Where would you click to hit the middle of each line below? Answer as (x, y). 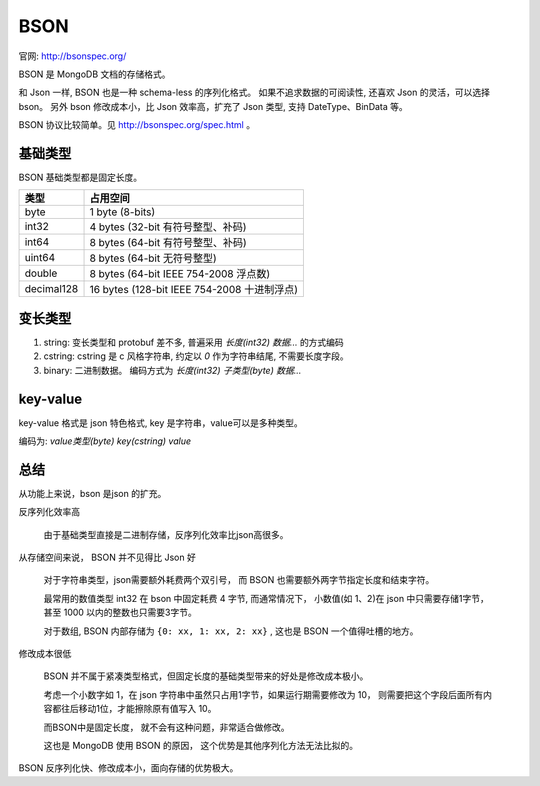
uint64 (40, 258)
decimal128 (51, 289)
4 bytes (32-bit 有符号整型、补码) (168, 227)
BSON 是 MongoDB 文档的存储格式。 (94, 74)
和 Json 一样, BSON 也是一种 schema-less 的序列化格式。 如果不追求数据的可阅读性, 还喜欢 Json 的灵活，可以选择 (254, 92)
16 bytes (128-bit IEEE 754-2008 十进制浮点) (194, 290)
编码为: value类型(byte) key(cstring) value (105, 441)
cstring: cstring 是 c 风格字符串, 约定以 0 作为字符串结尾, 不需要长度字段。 (196, 356)
